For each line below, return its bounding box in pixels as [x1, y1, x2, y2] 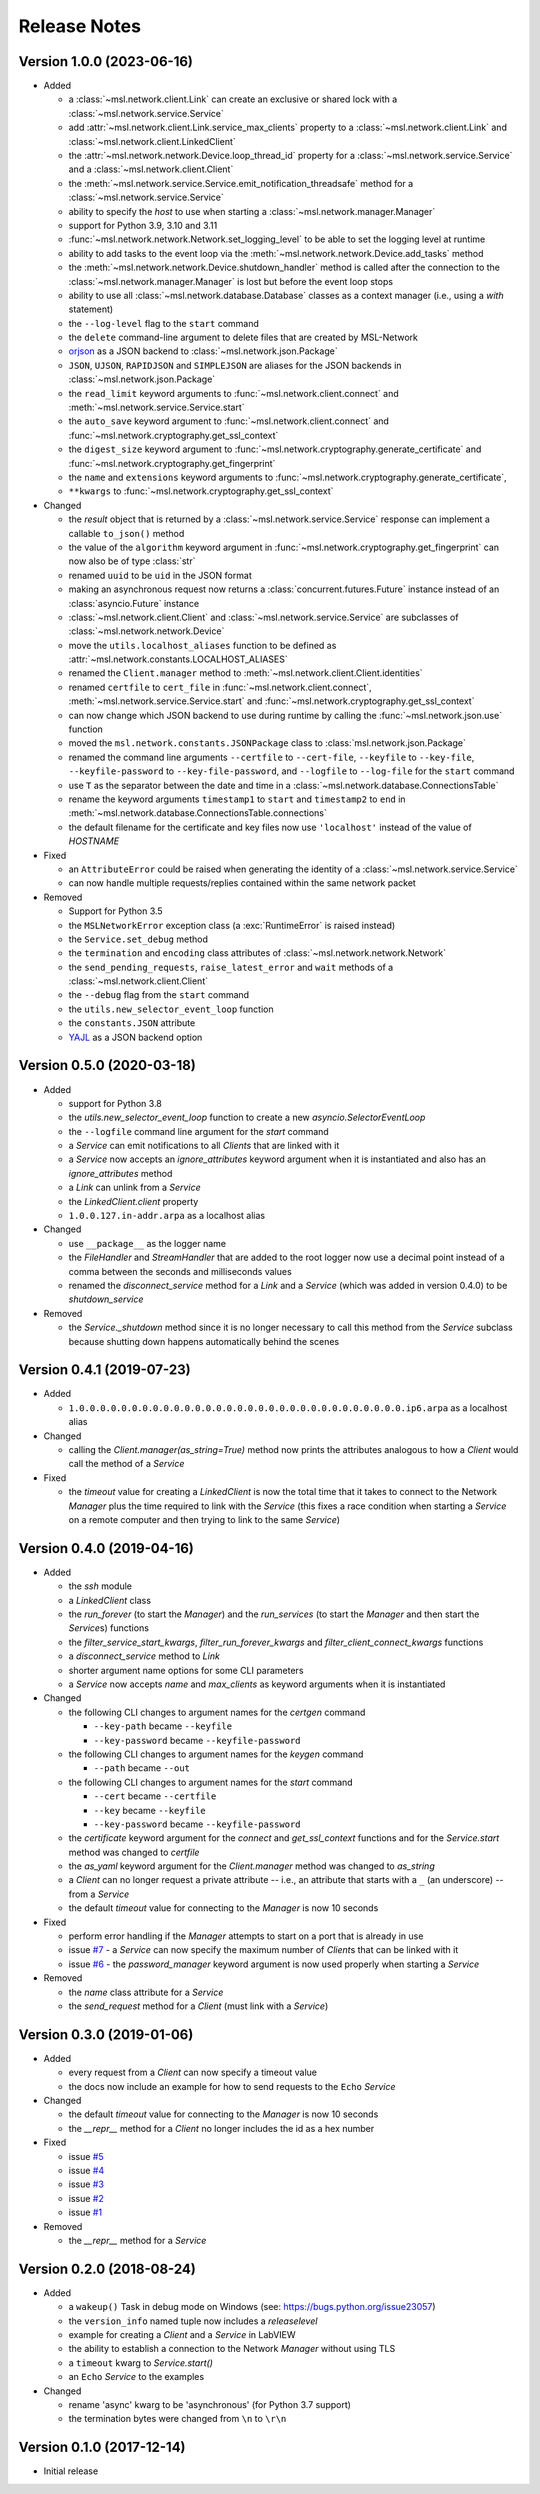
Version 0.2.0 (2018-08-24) [18, 2260, 197, 2277]
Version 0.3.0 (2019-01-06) [18, 2026, 194, 2043]
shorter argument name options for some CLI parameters [68, 1664, 304, 1676]
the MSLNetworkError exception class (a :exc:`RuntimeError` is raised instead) [68, 919, 396, 931]
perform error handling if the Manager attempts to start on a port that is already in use [68, 1930, 424, 1942]
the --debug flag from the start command [68, 989, 250, 1001]
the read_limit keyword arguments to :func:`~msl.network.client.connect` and [68, 387, 399, 399]
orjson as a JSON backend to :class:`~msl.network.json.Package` [68, 345, 339, 357]
